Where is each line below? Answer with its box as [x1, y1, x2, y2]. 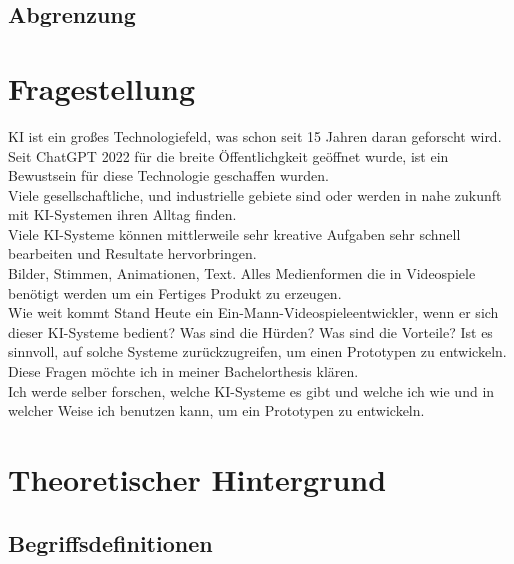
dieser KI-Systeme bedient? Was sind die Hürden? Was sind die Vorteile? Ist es [8, 321, 493, 342]
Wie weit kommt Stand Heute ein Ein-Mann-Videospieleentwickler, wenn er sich [8, 302, 499, 323]
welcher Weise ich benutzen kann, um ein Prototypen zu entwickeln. [8, 400, 425, 421]
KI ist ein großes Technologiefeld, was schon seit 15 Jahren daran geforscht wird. [8, 125, 502, 146]
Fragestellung [8, 67, 196, 108]
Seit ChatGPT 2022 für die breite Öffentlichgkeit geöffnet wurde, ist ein [8, 145, 449, 166]
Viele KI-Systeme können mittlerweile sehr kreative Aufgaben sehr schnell [8, 223, 461, 244]
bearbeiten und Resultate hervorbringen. [8, 243, 257, 264]
